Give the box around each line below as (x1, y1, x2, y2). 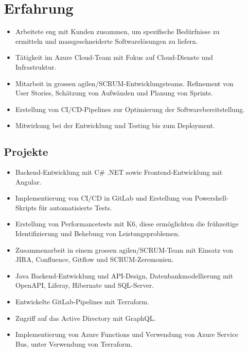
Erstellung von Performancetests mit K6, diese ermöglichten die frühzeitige (15, 219, 239, 229)
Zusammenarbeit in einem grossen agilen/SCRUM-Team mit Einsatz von (15, 244, 233, 255)
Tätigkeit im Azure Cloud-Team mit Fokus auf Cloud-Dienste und (15, 52, 213, 62)
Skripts (15, 202, 37, 212)
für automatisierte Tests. (38, 202, 112, 212)
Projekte (4, 144, 48, 159)
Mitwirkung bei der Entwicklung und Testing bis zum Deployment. (15, 120, 215, 130)
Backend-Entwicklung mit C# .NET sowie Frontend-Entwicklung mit (15, 167, 223, 177)
